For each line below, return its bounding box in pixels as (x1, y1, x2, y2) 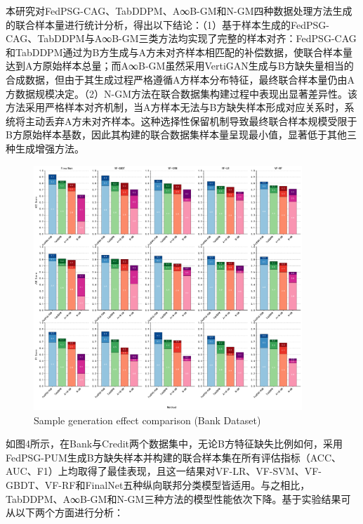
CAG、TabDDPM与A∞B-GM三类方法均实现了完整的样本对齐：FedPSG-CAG (6, 31, 357, 46)
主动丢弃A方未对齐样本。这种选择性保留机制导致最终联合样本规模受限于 (25, 113, 357, 128)
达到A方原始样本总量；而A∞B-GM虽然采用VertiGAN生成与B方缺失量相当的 (6, 58, 354, 73)
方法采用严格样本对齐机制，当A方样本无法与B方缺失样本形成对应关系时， (6, 100, 345, 114)
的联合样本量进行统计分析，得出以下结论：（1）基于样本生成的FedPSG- (6, 17, 329, 32)
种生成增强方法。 (6, 140, 84, 155)
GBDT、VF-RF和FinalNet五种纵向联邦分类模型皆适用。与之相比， (6, 477, 310, 492)
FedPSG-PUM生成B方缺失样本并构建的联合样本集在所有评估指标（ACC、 (6, 450, 342, 464)
